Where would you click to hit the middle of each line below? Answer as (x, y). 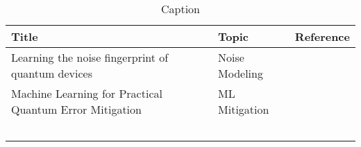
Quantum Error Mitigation (76, 109)
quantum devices (52, 73)
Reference (322, 36)
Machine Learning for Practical (87, 93)
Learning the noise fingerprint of (90, 57)
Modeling (241, 73)
